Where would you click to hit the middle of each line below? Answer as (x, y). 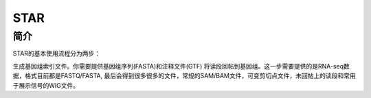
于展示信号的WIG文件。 (46, 85)
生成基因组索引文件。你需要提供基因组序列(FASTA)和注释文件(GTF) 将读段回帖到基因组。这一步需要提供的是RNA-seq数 (181, 66)
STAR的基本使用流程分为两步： (57, 53)
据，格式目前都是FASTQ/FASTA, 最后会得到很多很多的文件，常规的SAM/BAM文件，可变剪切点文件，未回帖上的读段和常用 (184, 76)
